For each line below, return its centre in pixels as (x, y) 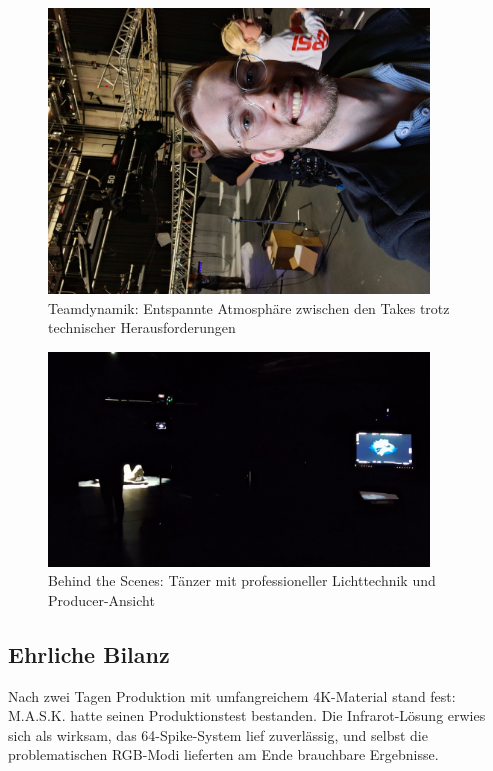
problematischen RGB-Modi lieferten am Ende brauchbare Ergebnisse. (223, 754)
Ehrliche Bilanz (89, 653)
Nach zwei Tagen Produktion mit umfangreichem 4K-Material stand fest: (232, 695)
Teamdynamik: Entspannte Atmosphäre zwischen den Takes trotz (249, 307)
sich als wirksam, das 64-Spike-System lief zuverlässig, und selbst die (218, 734)
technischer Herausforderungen (142, 327)
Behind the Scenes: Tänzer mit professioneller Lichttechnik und (242, 580)
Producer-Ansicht (101, 599)
